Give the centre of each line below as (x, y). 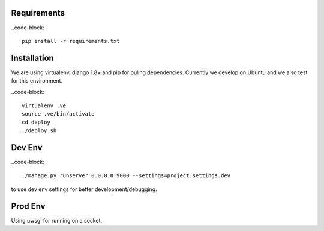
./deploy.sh (39, 131)
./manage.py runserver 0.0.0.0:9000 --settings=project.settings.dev (126, 176)
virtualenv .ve (44, 105)
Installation (32, 58)
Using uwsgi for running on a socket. (57, 220)
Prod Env (28, 206)
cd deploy (36, 122)
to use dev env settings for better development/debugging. (84, 189)
